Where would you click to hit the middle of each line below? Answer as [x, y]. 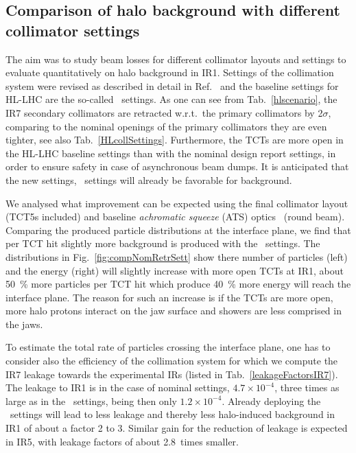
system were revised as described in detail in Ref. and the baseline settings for [172, 85]
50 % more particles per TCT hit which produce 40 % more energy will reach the [178, 284]
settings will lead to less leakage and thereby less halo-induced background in [173, 414]
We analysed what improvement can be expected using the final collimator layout [177, 203]
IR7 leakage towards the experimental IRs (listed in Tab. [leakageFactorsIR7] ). [172, 374]
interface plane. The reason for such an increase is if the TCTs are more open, [169, 297]
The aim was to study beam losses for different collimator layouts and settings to [176, 59]
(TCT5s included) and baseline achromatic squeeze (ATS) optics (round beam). [175, 217]
